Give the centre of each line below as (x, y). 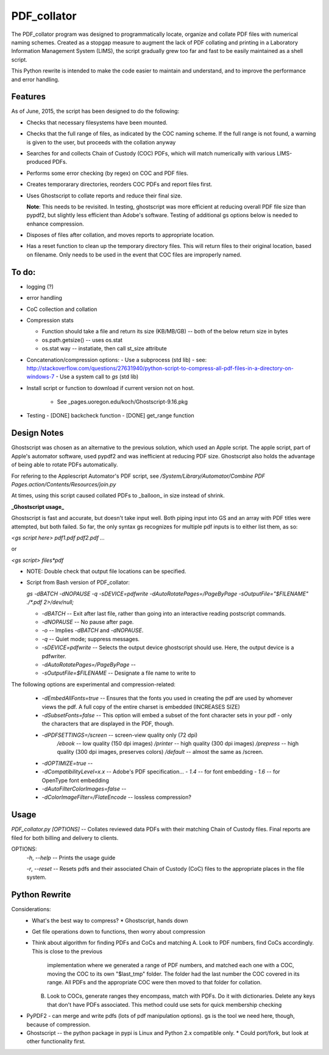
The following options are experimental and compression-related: (94, 684)
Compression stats (50, 320)
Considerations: (31, 909)
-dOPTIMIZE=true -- (67, 763)
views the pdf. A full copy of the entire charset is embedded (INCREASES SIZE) (141, 706)
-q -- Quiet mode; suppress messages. (91, 639)
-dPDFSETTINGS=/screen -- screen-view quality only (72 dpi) (120, 735)
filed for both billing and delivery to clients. (65, 837)
